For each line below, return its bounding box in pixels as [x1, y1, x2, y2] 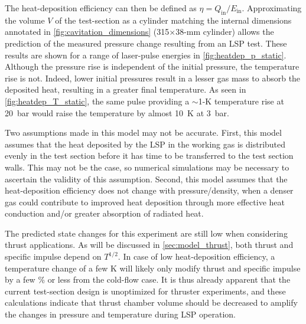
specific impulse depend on [5, 250, 102, 263]
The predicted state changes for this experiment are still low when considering [5, 227, 288, 239]
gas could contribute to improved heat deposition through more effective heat [5, 195, 285, 208]
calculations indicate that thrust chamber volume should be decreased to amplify [5, 296, 298, 309]
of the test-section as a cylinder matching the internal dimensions [55, 14, 292, 26]
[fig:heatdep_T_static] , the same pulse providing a [5, 94, 190, 107]
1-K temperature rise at [198, 94, 284, 107]
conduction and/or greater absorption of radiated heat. [5, 207, 204, 220]
